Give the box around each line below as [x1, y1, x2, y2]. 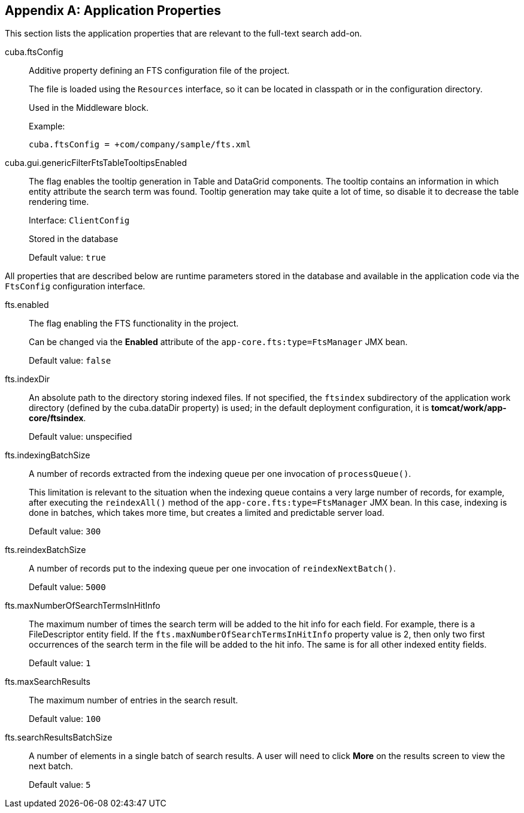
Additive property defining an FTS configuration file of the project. [29, 65, 290, 76]
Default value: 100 [29, 714, 101, 724]
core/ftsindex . [29, 413, 86, 424]
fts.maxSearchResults [5, 676, 90, 687]
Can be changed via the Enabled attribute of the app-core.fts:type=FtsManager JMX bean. [29, 337, 408, 347]
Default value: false [29, 355, 111, 366]
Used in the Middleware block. [29, 102, 149, 113]
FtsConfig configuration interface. [5, 281, 146, 292]
